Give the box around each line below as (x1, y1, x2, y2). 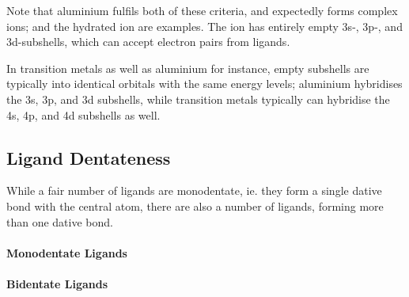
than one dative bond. (6, 213, 113, 230)
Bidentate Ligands (6, 275, 108, 291)
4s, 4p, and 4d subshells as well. (6, 106, 161, 123)
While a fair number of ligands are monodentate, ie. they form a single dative (6, 182, 382, 199)
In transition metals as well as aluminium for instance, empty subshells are (6, 59, 369, 76)
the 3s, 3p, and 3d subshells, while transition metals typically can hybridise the (6, 90, 390, 107)
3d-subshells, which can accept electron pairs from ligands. (6, 33, 290, 50)
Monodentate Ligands (6, 244, 127, 261)
